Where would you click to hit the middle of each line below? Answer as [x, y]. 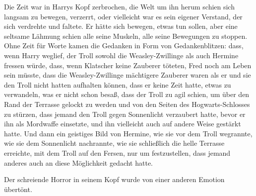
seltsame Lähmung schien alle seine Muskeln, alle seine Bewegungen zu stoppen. [126, 36]
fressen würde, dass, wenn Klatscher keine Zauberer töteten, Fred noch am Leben [128, 65]
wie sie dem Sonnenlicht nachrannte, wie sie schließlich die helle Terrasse [114, 143]
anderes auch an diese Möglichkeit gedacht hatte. [79, 162]
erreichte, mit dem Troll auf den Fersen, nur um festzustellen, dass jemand [117, 152]
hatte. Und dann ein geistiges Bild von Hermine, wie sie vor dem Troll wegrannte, [128, 133]
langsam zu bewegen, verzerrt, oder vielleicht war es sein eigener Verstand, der [123, 16]
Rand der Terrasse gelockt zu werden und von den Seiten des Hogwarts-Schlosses [127, 104]
